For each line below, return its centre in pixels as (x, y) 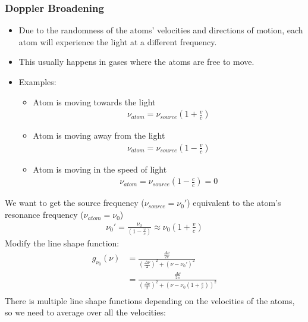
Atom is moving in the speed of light (100, 169)
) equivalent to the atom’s (234, 203)
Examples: (37, 82)
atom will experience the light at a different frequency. (118, 41)
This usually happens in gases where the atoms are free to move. (136, 62)
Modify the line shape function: (62, 243)
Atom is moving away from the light (99, 135)
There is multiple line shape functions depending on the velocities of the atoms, (150, 300)
